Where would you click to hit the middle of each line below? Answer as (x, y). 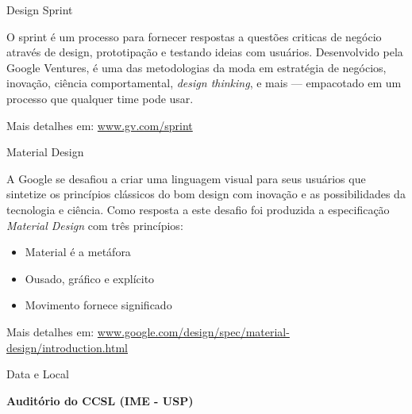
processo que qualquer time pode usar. (100, 98)
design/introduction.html (67, 347)
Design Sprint (40, 10)
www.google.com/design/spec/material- (193, 331)
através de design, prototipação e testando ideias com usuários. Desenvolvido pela (205, 52)
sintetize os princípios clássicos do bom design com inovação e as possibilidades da (206, 194)
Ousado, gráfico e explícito (90, 278)
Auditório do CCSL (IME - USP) (100, 400)
